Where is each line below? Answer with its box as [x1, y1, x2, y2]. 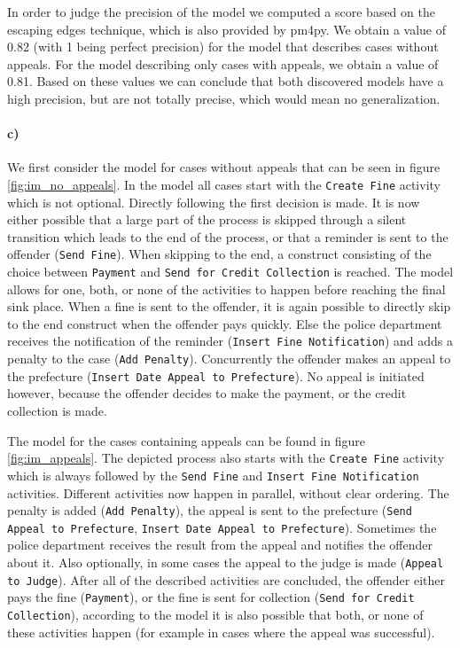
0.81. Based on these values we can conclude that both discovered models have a [7, 72, 444, 90]
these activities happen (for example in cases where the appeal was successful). [7, 622, 435, 641]
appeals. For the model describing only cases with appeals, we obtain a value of [7, 54, 439, 73]
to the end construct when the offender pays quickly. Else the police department [7, 314, 442, 332]
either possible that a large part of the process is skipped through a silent [7, 210, 407, 229]
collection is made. [7, 402, 107, 420]
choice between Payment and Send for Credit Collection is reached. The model [7, 262, 454, 281]
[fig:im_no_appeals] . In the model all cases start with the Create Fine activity [7, 175, 441, 193]
